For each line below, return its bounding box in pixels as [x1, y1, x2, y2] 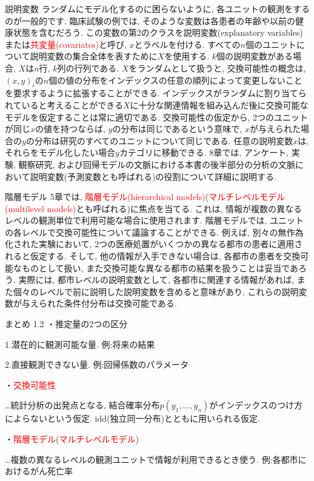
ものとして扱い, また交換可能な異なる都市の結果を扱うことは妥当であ [21, 261, 298, 274]
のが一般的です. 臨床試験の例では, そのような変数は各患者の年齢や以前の [5, 14, 296, 27]
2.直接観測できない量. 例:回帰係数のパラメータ [5, 358, 189, 371]
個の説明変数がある [216, 50, 293, 62]
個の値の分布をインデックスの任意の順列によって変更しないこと [48, 73, 302, 86]
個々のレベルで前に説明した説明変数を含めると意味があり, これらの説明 [13, 285, 299, 297]
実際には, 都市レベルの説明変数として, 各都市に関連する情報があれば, [18, 273, 295, 286]
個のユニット [245, 38, 296, 50]
